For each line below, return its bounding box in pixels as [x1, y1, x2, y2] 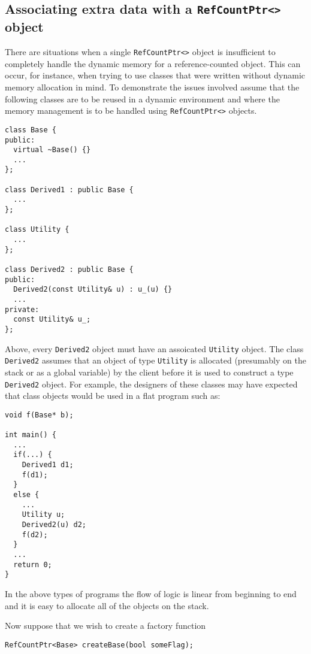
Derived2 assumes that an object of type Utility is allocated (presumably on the [5, 354, 306, 367]
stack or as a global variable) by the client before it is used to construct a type [5, 365, 294, 378]
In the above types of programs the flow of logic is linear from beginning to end [5, 587, 297, 599]
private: [5, 305, 40, 314]
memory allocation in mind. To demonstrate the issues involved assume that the [5, 81, 300, 93]
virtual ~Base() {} [13, 146, 91, 155]
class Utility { [5, 225, 70, 234]
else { [13, 490, 40, 499]
